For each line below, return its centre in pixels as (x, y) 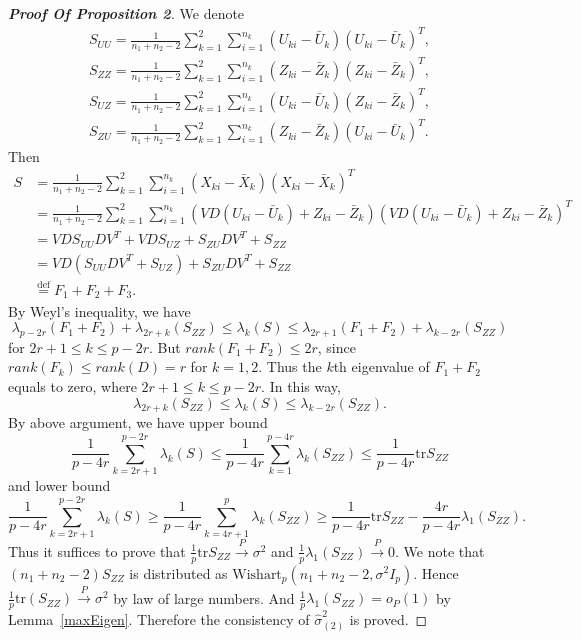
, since (336, 346)
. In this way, (301, 386)
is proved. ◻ (388, 619)
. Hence (436, 572)
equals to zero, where (72, 386)
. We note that (440, 550)
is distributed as (178, 572)
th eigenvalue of (381, 366)
